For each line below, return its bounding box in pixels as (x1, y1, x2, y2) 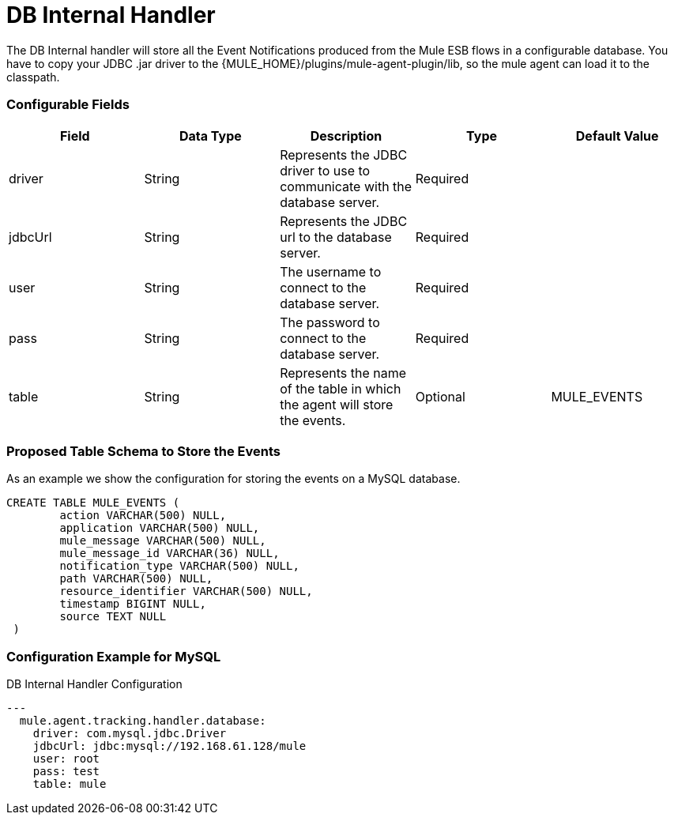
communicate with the (280, 178, 412, 194)
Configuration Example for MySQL (6, 648, 221, 665)
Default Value (575, 127, 659, 144)
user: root (32, 752, 100, 765)
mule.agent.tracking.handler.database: (19, 714, 266, 727)
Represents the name (280, 364, 407, 381)
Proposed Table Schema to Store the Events (6, 443, 281, 459)
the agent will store (280, 396, 393, 412)
